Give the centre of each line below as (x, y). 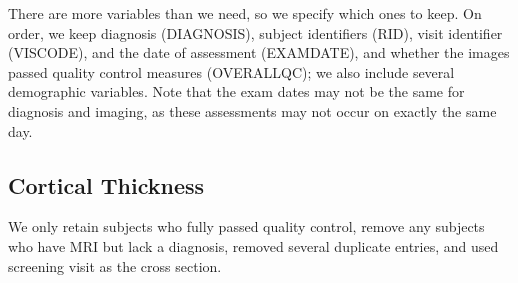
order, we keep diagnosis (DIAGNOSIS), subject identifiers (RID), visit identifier (255, 32)
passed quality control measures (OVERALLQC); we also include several (231, 71)
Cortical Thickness (106, 184)
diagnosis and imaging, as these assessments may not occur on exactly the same (252, 110)
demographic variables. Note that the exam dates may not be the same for (236, 91)
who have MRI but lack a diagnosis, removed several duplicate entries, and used (253, 245)
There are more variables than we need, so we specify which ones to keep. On (245, 13)
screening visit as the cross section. (115, 265)
